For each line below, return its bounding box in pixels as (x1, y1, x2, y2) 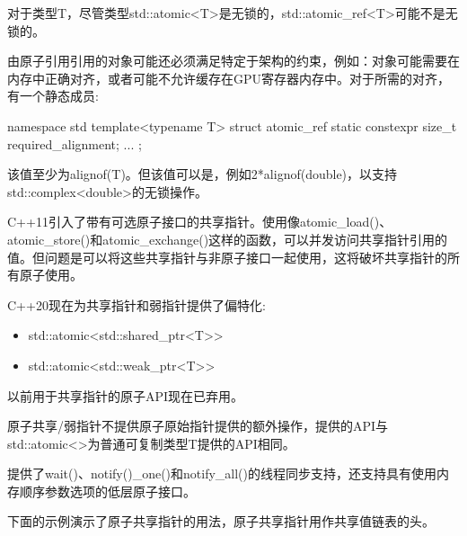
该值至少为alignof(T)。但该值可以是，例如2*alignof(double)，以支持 (7, 165, 398, 183)
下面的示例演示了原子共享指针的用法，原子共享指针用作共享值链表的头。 (7, 512, 435, 531)
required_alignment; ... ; (7, 134, 142, 153)
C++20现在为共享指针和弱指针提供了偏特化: (7, 295, 266, 314)
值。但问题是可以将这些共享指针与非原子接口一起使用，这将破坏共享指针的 (7, 247, 447, 266)
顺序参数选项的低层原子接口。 (19, 481, 196, 500)
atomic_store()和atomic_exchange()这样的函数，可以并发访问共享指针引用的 (7, 229, 448, 248)
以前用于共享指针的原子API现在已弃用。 (7, 386, 244, 405)
